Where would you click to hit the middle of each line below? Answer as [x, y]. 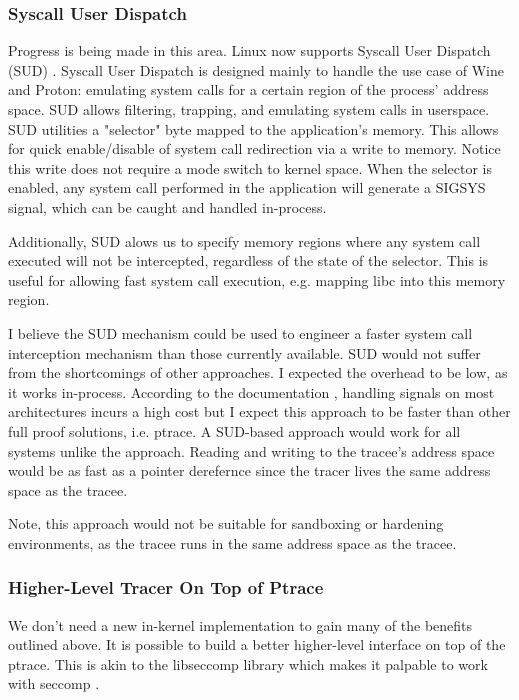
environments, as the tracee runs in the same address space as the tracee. [232, 542]
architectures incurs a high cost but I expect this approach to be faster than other [259, 411]
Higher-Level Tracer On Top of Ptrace [166, 587]
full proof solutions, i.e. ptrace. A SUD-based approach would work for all [234, 430]
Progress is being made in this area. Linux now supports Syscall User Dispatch [249, 50]
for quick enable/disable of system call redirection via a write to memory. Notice [254, 148]
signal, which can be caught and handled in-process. [167, 206]
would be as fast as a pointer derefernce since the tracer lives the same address [249, 470]
